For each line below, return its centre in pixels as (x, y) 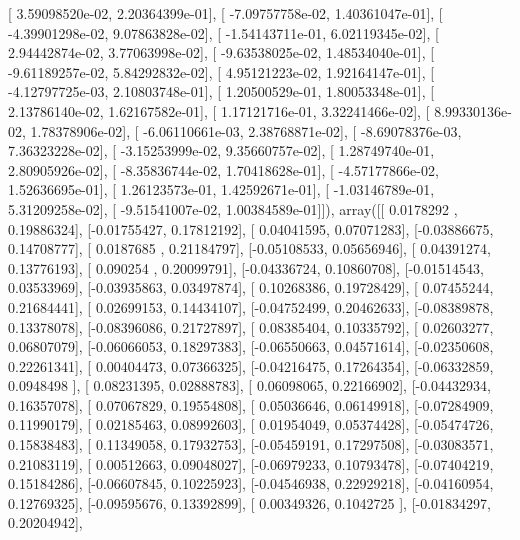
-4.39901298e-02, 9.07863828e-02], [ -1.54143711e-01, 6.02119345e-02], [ (223, 32)
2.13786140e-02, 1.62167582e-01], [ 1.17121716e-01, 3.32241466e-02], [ (219, 110)
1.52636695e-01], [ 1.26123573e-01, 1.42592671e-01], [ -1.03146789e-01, (221, 189)
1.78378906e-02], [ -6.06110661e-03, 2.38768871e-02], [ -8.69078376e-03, (246, 130)
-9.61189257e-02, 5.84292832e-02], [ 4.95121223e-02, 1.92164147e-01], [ (221, 71)
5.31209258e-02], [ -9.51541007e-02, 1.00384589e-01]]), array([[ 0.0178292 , (233, 208)
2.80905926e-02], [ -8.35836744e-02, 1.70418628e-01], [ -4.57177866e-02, (223, 169)
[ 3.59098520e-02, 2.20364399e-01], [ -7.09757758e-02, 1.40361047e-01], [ (225, 13)
